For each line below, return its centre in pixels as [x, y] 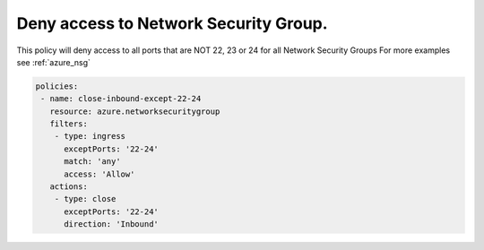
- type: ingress [90, 136]
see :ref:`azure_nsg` [54, 62]
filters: [69, 124]
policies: [57, 86]
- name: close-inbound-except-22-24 [121, 99]
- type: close [85, 199]
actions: [69, 187]
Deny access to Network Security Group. [172, 23]
